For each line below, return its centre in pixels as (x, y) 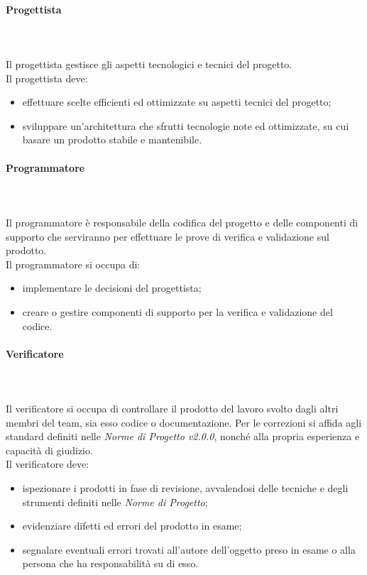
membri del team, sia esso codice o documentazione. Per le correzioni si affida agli (184, 422)
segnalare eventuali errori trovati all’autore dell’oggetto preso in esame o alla (189, 549)
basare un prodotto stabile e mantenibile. (112, 139)
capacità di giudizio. (49, 450)
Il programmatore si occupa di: (73, 264)
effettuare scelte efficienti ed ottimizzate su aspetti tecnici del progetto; (177, 102)
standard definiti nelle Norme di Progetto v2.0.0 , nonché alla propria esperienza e (183, 436)
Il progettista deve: (47, 78)
